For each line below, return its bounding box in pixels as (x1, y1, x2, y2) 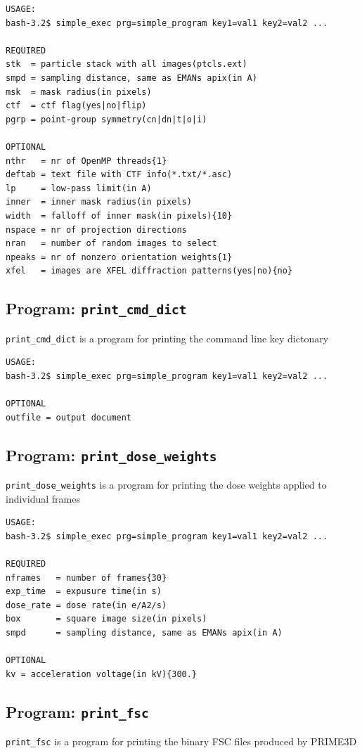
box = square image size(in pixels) (6, 614, 207, 624)
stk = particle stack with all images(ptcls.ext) (6, 59, 247, 70)
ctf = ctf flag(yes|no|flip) (6, 101, 147, 111)
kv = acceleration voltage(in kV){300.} (6, 669, 198, 679)
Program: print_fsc (6, 700, 149, 722)
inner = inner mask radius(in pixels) (6, 197, 192, 207)
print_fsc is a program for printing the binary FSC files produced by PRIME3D (6, 734, 357, 749)
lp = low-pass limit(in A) (6, 183, 152, 193)
